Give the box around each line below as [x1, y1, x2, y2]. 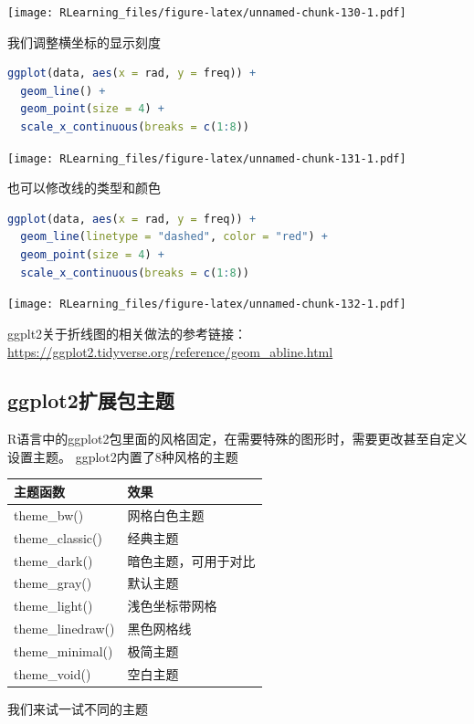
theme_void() [14, 664, 91, 683]
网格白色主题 [127, 505, 205, 524]
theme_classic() [14, 528, 102, 547]
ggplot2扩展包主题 [7, 386, 174, 414]
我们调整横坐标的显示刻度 [7, 32, 161, 51]
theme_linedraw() [14, 619, 115, 638]
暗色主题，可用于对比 [127, 551, 256, 570]
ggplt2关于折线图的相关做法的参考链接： [7, 323, 248, 342]
